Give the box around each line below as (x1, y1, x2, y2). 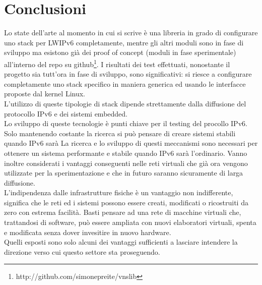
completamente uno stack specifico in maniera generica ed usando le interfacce (4, 78, 246, 89)
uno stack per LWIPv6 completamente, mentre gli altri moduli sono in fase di (4, 37, 244, 47)
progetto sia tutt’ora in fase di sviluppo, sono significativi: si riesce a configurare (4, 69, 252, 79)
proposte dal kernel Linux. (4, 88, 85, 99)
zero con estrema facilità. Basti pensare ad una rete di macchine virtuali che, (4, 207, 241, 217)
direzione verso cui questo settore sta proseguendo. (4, 246, 160, 257)
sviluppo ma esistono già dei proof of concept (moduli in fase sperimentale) (4, 47, 236, 58)
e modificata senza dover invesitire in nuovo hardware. (4, 226, 171, 237)
